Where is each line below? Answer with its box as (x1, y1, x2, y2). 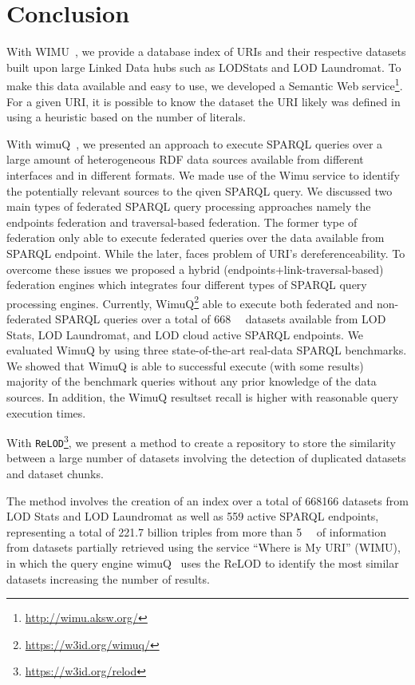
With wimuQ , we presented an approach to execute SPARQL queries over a (6, 135, 383, 152)
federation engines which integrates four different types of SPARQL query (6, 276, 367, 293)
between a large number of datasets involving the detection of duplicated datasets (6, 449, 406, 466)
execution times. (6, 404, 86, 421)
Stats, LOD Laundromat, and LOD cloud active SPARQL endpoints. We (6, 326, 364, 342)
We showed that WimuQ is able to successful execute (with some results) (6, 357, 364, 374)
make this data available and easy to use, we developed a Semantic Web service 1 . (6, 75, 403, 93)
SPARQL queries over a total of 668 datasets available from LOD (55, 310, 386, 327)
